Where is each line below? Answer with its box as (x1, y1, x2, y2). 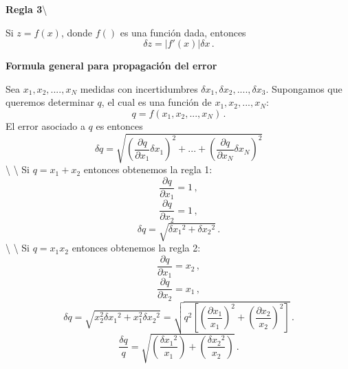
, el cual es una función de (101, 95, 212, 109)
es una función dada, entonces (120, 25, 246, 39)
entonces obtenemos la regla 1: (83, 162, 213, 177)
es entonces (96, 118, 143, 133)
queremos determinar (6, 95, 94, 109)
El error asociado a (6, 118, 85, 133)
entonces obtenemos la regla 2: (72, 241, 201, 255)
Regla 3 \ (6, 2, 47, 16)
